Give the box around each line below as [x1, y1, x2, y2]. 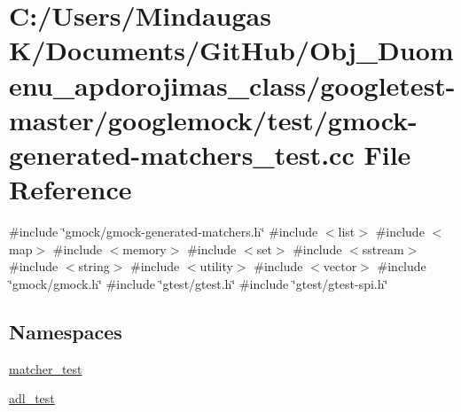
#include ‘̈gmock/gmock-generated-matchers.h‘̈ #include [9, 222, 318, 241]
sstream [362, 239, 404, 258]
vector [323, 257, 357, 276]
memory [122, 239, 167, 258]
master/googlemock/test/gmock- [9, 101, 418, 137]
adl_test [9, 389, 55, 408]
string [78, 257, 110, 276]
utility [199, 257, 233, 276]
